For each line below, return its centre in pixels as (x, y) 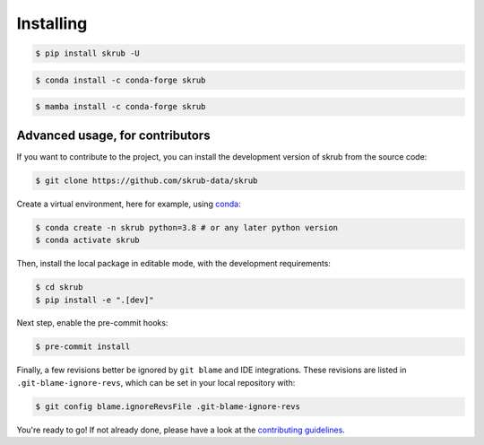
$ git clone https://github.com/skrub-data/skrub (147, 180)
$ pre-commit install (83, 347)
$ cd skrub (59, 288)
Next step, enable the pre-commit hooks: (92, 323)
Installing (52, 23)
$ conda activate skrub (88, 240)
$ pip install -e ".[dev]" (95, 300)
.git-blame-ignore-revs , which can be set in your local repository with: (156, 382)
